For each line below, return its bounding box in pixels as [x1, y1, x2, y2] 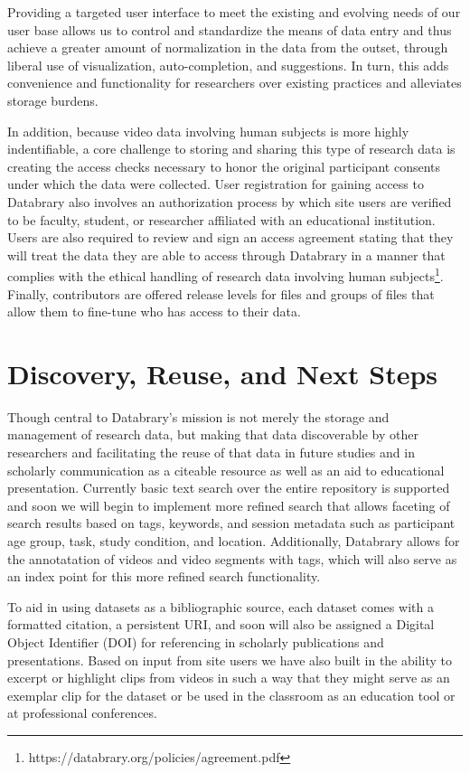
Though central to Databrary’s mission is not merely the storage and [7, 407, 390, 426]
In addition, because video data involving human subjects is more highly [7, 121, 409, 140]
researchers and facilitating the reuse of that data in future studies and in [7, 443, 415, 462]
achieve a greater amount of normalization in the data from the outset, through [7, 38, 448, 57]
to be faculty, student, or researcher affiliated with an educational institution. [7, 210, 436, 229]
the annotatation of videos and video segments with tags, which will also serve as [7, 549, 457, 568]
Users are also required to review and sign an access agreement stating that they [7, 228, 454, 247]
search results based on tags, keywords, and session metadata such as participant [7, 514, 456, 533]
